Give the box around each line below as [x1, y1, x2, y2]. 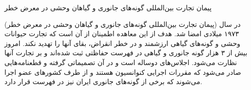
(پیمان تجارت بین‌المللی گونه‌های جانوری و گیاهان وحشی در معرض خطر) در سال [4, 19, 241, 29]
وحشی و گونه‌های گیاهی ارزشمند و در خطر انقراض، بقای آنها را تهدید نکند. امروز [4, 38, 241, 48]
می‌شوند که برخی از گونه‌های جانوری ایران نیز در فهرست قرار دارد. [4, 76, 203, 87]
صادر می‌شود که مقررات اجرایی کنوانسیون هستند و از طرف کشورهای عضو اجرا [4, 67, 241, 77]
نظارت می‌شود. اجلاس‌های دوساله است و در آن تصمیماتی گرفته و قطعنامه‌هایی [4, 57, 237, 67]
